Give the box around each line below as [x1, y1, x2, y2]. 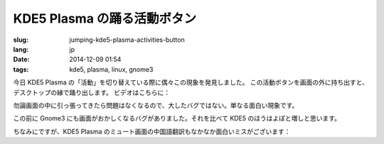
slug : [13, 35, 28, 44]
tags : [13, 65, 29, 74]
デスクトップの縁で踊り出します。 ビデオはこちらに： [13, 88, 171, 96]
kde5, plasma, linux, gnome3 [69, 65, 154, 74]
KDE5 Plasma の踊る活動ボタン [13, 11, 197, 26]
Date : [13, 55, 30, 64]
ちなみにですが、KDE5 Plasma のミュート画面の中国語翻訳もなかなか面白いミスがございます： [13, 127, 291, 135]
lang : [13, 45, 29, 53]
